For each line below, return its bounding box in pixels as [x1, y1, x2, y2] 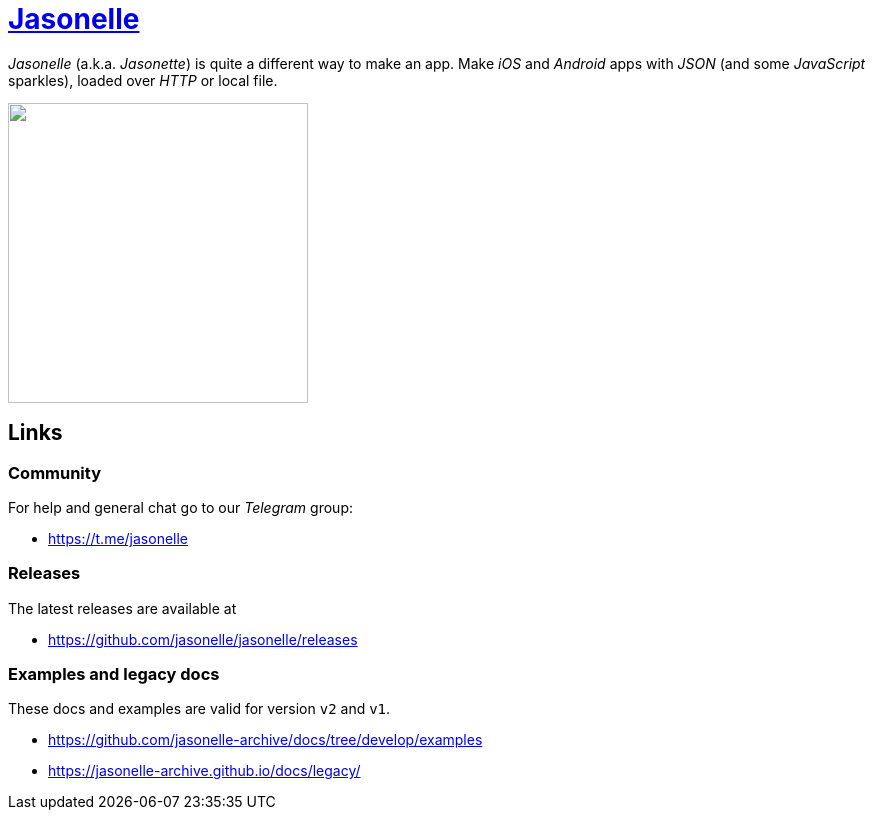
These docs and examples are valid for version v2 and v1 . [8, 700, 391, 718]
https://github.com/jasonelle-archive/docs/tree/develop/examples [48, 731, 483, 749]
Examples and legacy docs [8, 664, 220, 685]
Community [8, 462, 101, 483]
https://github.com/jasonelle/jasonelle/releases [48, 630, 358, 648]
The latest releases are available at [8, 599, 237, 617]
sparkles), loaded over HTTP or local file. [8, 71, 278, 89]
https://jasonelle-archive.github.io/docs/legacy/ [48, 762, 361, 780]
